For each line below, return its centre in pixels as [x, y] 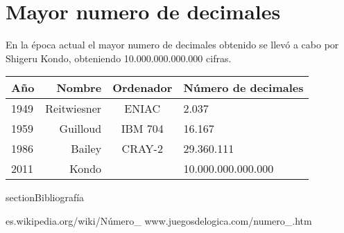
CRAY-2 [142, 149]
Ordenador [143, 88]
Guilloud [80, 129]
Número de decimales [243, 88]
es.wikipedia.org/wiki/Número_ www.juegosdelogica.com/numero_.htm [159, 220]
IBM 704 [142, 129]
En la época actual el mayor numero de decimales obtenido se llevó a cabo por [172, 45]
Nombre [79, 88]
